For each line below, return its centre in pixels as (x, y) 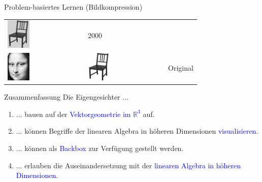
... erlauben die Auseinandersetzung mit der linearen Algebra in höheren (128, 165)
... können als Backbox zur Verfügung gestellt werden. (100, 148)
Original (181, 67)
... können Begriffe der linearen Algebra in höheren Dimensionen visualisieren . (137, 131)
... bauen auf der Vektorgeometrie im (73, 114)
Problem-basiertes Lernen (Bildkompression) (73, 7)
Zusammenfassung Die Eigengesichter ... (66, 97)
